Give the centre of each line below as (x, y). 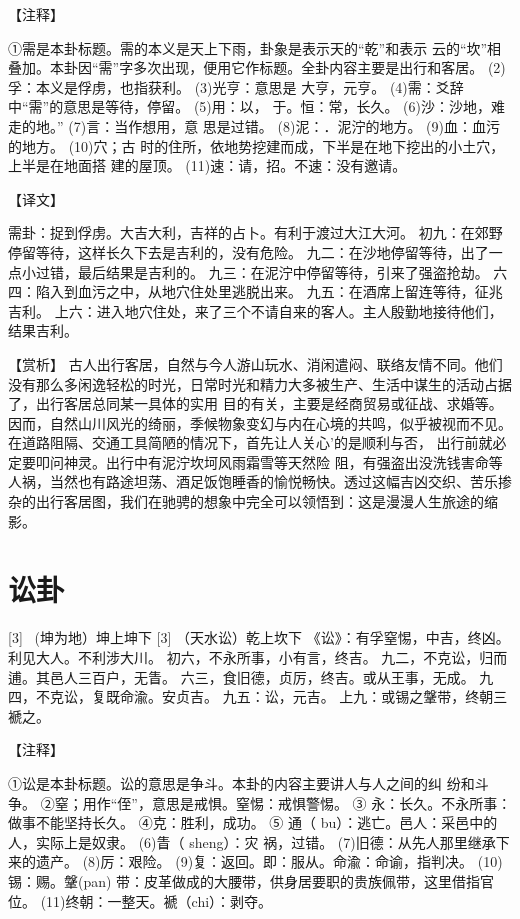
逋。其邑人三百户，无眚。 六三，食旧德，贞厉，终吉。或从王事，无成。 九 (251, 676)
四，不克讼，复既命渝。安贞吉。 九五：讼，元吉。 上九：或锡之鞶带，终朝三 (258, 696)
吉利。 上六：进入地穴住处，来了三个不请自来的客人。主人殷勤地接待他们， (255, 310)
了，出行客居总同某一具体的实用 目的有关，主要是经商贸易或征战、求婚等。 (255, 403)
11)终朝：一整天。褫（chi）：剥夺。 (159, 900)
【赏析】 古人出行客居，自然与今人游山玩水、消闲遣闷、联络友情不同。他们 (255, 363)
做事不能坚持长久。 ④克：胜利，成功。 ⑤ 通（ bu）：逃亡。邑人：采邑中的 (253, 822)
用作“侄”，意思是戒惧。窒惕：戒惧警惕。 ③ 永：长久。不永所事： (297, 802)
